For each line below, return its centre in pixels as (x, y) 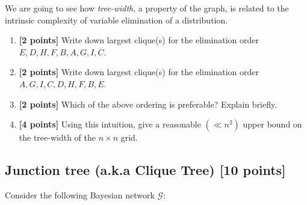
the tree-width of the (57, 137)
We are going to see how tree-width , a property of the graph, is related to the (147, 8)
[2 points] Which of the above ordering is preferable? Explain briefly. (148, 104)
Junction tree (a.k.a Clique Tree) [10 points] (145, 170)
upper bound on (272, 124)
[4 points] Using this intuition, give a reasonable (110, 124)
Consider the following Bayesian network (80, 194)
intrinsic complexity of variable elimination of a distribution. (116, 20)
